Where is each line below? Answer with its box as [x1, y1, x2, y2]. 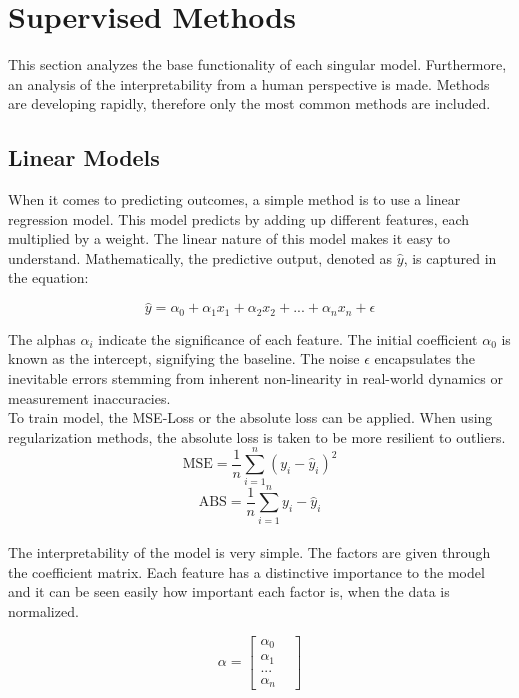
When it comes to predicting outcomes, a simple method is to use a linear [8, 189, 461, 210]
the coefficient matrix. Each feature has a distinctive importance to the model [8, 561, 485, 582]
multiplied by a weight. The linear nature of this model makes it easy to [8, 228, 451, 249]
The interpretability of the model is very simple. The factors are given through [8, 542, 491, 563]
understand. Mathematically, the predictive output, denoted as [8, 247, 393, 268]
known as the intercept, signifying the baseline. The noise [8, 348, 360, 369]
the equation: [8, 267, 89, 288]
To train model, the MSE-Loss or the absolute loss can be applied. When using [8, 407, 493, 428]
